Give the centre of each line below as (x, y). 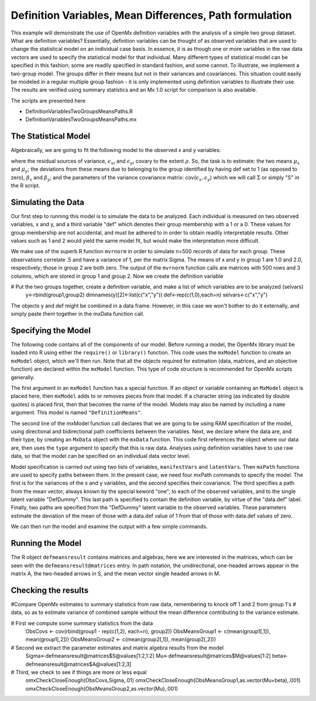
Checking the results (50, 590)
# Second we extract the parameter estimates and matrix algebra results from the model (117, 648)
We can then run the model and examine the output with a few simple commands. (109, 527)
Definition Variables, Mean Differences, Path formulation (151, 15)
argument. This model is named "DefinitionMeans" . (77, 413)
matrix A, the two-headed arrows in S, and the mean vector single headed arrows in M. (116, 574)
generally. (23, 377)
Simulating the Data (47, 202)
